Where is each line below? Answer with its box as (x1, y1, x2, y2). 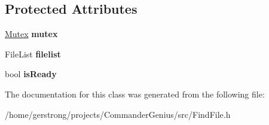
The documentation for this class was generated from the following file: (5, 87, 265, 100)
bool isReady (5, 68, 57, 80)
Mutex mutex (5, 28, 58, 40)
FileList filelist (5, 47, 61, 60)
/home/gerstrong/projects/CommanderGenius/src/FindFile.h (5, 108, 231, 120)
